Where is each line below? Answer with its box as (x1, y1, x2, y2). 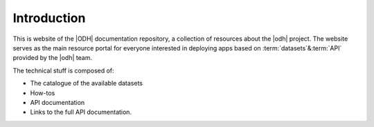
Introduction (12, 10, 86, 26)
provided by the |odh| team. (12, 54, 93, 62)
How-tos (30, 88, 55, 97)
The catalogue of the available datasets (30, 79, 143, 88)
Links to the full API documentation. (30, 108, 132, 117)
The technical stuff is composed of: (12, 66, 114, 75)
